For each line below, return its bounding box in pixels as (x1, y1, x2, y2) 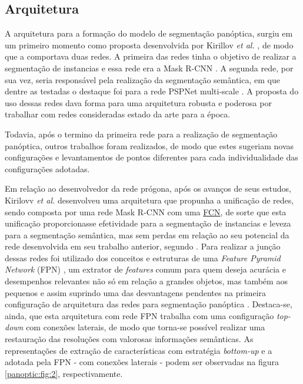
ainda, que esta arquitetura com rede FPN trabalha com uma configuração (5, 309, 274, 321)
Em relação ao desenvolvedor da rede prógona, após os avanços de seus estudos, (5, 182, 292, 195)
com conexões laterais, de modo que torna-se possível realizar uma (26, 321, 265, 333)
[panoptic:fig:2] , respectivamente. (5, 367, 123, 379)
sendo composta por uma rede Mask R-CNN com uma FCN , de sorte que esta (5, 205, 287, 218)
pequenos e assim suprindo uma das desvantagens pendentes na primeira (5, 286, 267, 298)
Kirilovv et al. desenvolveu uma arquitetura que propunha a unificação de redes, (5, 193, 294, 206)
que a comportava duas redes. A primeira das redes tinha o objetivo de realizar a (5, 50, 297, 63)
